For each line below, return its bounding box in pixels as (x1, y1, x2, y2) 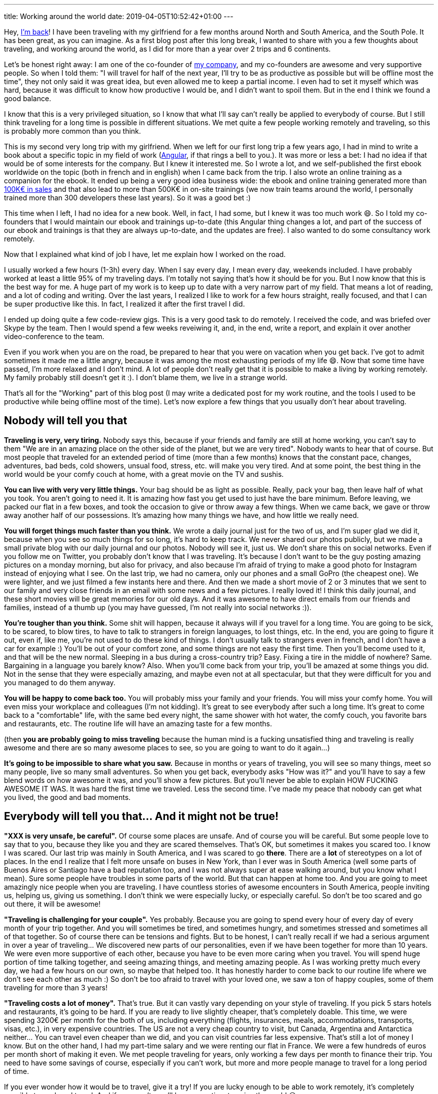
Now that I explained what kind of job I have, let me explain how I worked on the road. (4, 250, 286, 258)
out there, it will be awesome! (4, 899, 100, 908)
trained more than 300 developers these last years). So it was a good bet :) (4, 193, 251, 202)
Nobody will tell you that (4, 414, 127, 427)
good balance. (4, 94, 51, 103)
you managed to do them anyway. (4, 678, 115, 687)
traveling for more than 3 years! (4, 983, 107, 992)
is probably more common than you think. (4, 127, 141, 135)
